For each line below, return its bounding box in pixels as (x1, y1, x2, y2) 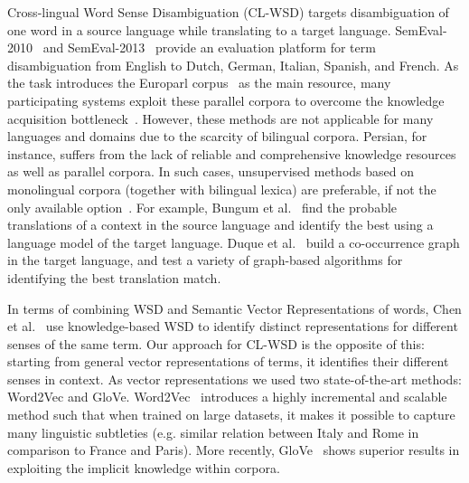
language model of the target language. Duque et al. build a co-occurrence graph (7, 232, 460, 251)
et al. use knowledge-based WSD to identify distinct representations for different (7, 317, 458, 336)
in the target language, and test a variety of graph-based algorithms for (7, 251, 403, 270)
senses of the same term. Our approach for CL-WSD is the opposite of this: (7, 334, 425, 353)
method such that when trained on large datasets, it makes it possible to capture (7, 405, 455, 424)
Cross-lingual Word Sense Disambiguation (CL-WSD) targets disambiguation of (7, 3, 449, 21)
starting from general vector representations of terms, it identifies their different (7, 352, 449, 371)
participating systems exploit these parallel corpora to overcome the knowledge (7, 90, 445, 109)
